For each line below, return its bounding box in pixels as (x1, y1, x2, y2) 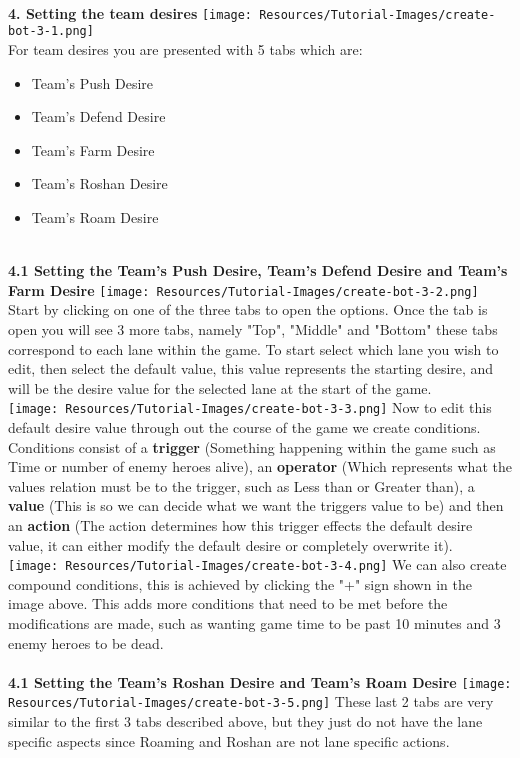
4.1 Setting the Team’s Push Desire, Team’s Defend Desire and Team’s (8, 260, 508, 281)
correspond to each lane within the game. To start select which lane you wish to (8, 338, 499, 359)
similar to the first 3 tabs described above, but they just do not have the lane (8, 711, 483, 732)
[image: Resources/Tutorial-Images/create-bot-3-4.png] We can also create (8, 554, 507, 575)
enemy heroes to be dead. (8, 632, 164, 653)
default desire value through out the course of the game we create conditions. (8, 416, 481, 437)
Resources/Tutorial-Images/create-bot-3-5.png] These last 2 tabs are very (8, 691, 494, 712)
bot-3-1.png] (8, 24, 94, 39)
